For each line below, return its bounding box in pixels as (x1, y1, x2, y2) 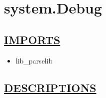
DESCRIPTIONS (4, 79, 97, 95)
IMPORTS (4, 31, 61, 47)
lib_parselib (15, 55, 53, 65)
